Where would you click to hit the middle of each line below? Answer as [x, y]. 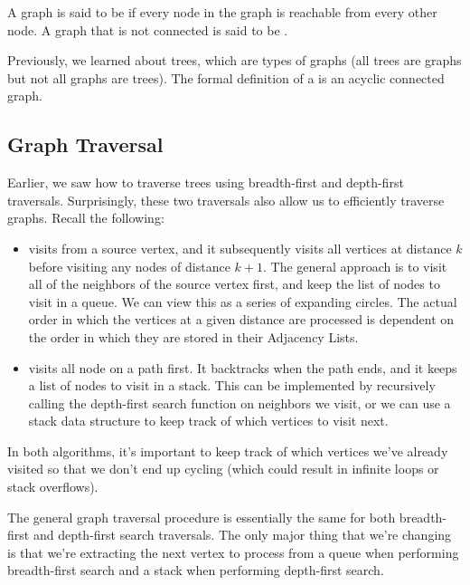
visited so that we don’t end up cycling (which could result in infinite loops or [223, 469]
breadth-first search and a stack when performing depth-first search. [196, 570]
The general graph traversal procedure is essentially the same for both [202, 517]
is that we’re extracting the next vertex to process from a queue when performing [233, 552]
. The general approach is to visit [355, 266]
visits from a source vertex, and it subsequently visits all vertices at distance [240, 248]
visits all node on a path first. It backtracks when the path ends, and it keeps [243, 367]
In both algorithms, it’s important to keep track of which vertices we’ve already [228, 451]
